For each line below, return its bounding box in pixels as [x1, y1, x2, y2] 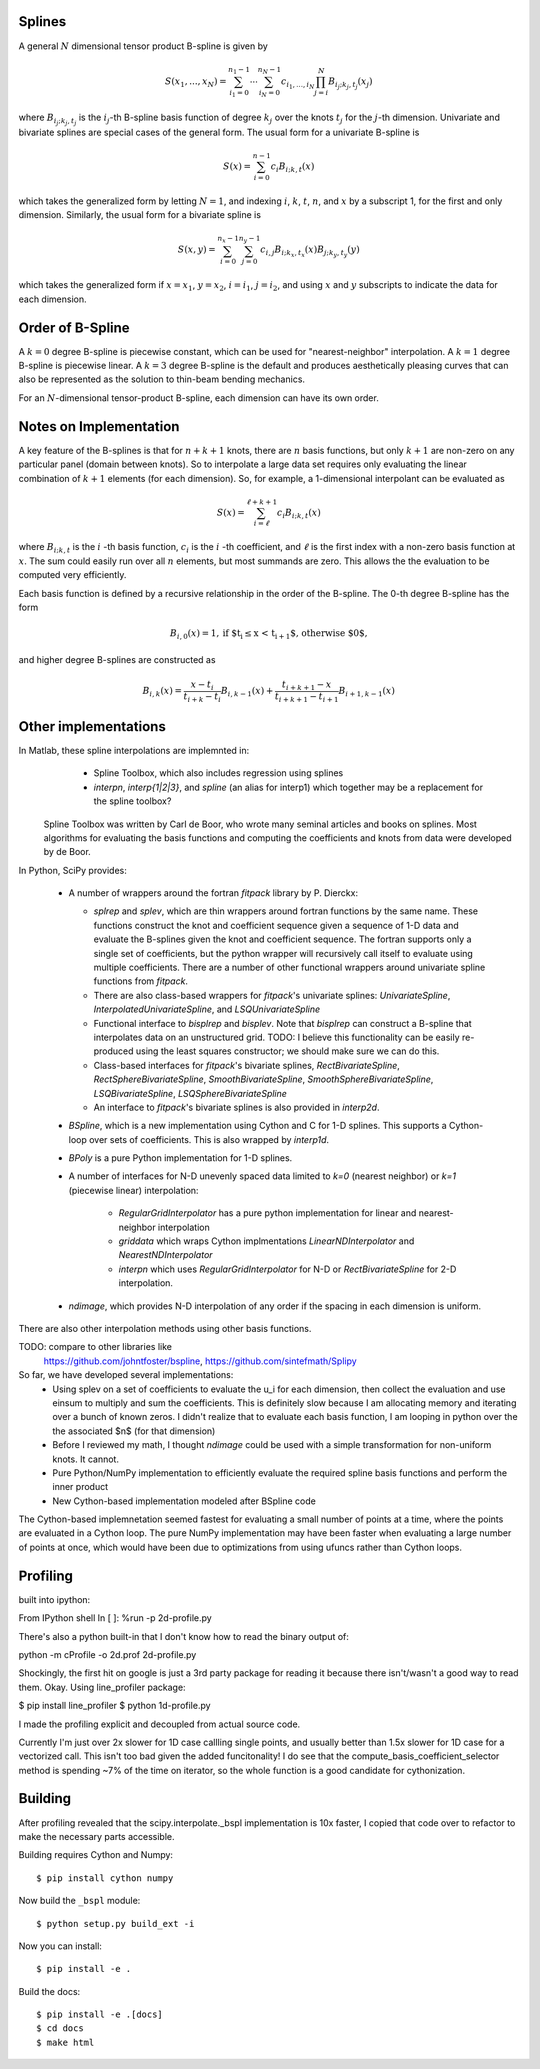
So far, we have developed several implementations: [18, 1369, 234, 1381]
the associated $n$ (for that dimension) [52, 1425, 216, 1437]
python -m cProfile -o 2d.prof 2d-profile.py [18, 1648, 197, 1660]
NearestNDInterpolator [118, 1249, 214, 1261]
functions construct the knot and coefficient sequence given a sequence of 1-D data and [93, 919, 459, 931]
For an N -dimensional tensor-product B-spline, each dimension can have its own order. [18, 391, 379, 404]
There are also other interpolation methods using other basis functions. [18, 1323, 312, 1334]
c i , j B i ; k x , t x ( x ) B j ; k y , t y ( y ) [260, 244, 360, 259]
